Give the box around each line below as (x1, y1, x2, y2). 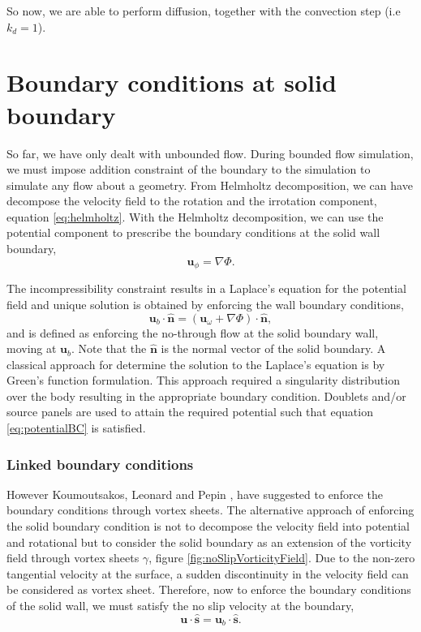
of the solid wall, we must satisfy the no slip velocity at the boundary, (6, 597, 354, 614)
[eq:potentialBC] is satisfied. (6, 419, 146, 436)
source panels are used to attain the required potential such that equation (6, 403, 373, 420)
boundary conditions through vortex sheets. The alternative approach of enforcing (6, 501, 415, 518)
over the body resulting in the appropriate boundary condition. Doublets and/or (6, 387, 406, 404)
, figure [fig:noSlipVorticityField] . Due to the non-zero (148, 549, 415, 566)
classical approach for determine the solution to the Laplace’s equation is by (6, 355, 385, 372)
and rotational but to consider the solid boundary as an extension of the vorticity (6, 533, 412, 550)
